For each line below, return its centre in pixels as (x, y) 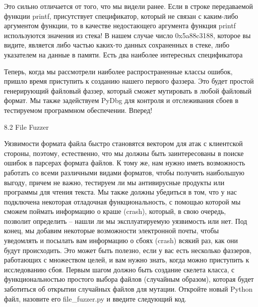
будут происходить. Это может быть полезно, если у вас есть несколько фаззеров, (128, 250)
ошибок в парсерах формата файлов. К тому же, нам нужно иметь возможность (125, 163)
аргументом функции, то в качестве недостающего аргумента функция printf (120, 26)
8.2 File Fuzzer (27, 127)
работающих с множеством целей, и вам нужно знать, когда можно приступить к (127, 260)
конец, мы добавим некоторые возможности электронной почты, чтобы (111, 230)
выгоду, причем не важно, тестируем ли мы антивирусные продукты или (114, 182)
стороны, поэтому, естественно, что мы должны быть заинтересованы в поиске (124, 153)
